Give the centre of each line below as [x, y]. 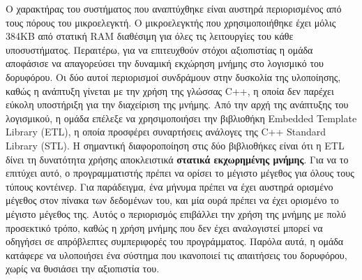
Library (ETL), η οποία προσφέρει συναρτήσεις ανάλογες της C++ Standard [166, 132]
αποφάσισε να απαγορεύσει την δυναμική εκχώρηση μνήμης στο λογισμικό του [165, 63]
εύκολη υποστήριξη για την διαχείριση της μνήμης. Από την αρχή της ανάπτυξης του [177, 104]
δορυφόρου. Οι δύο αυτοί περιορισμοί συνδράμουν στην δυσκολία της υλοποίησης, [173, 76]
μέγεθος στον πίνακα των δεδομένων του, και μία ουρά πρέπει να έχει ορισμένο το [172, 200]
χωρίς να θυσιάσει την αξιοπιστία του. [83, 268]
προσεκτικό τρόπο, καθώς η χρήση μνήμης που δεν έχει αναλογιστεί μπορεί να [164, 227]
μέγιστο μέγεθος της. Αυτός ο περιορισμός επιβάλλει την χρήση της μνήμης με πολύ [176, 213]
